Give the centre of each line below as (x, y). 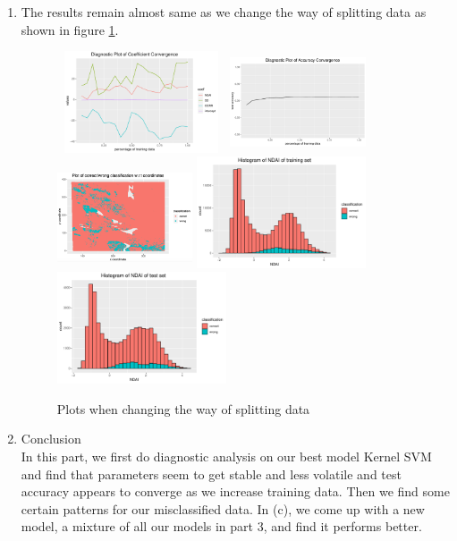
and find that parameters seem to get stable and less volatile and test (211, 473)
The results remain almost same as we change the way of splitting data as (224, 12)
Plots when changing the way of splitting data (183, 408)
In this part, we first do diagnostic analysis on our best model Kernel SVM (226, 456)
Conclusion (51, 439)
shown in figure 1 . (70, 29)
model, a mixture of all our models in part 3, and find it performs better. (221, 526)
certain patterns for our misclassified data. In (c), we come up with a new (223, 508)
